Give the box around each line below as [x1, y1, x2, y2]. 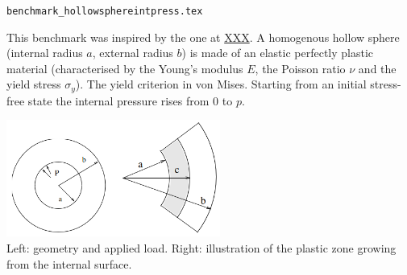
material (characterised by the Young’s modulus [6, 60, 243, 76]
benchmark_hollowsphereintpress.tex [6, 6, 203, 17]
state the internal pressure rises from [27, 92, 210, 109]
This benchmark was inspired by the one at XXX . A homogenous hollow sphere [6, 28, 400, 45]
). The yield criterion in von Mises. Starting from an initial [75, 76, 367, 92]
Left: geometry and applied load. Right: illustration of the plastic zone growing [6, 239, 397, 256]
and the [358, 60, 397, 76]
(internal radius [6, 44, 83, 61]
